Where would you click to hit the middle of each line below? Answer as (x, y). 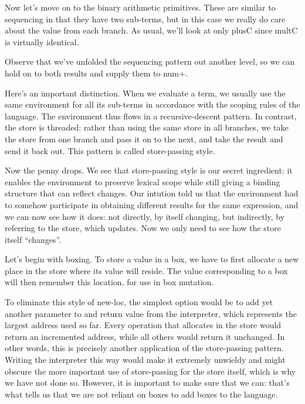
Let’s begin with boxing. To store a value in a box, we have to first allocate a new (152, 259)
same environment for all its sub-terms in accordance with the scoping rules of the (152, 104)
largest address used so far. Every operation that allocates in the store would (143, 325)
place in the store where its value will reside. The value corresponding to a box (146, 270)
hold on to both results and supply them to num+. (96, 73)
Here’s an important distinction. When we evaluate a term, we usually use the (145, 93)
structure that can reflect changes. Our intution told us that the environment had (152, 193)
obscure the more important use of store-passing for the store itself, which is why (150, 371)
